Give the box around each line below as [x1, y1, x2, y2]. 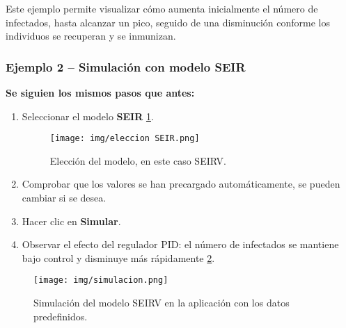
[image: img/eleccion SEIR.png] [49, 133, 200, 144]
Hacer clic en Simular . [22, 213, 121, 228]
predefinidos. [33, 309, 88, 323]
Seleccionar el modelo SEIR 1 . [22, 108, 154, 123]
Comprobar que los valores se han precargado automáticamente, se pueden [22, 177, 340, 191]
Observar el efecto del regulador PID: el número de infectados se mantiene [22, 237, 339, 252]
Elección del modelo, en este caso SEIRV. [49, 153, 226, 167]
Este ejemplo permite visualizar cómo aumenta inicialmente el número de [6, 1, 318, 15]
